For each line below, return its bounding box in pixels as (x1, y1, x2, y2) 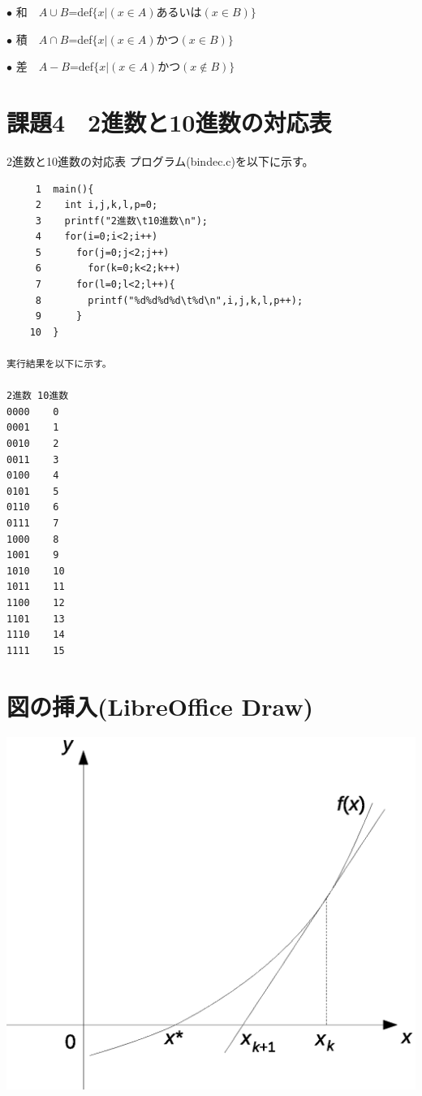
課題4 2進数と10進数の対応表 (6, 105, 332, 138)
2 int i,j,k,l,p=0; (35, 199, 158, 211)
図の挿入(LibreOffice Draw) (6, 689, 314, 722)
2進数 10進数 (6, 390, 69, 402)
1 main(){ (35, 183, 94, 195)
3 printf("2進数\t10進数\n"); (35, 214, 209, 227)
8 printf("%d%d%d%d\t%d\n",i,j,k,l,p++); (35, 294, 304, 306)
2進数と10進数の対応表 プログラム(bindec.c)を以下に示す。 (6, 152, 314, 169)
